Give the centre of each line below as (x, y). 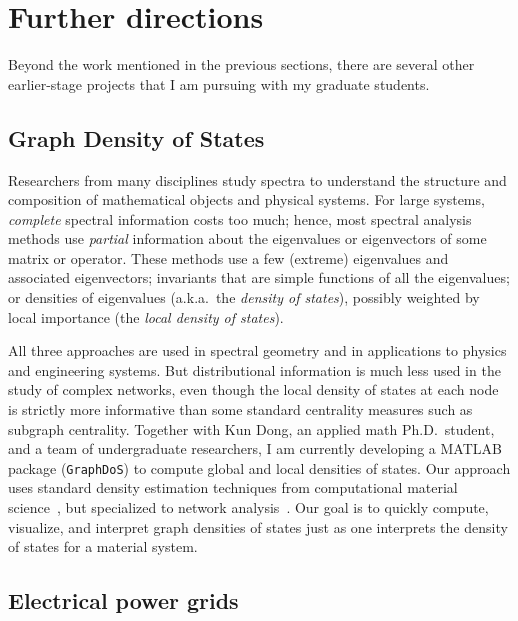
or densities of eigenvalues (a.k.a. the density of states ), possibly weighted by (244, 297)
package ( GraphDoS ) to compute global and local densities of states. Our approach (259, 467)
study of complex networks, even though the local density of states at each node (253, 389)
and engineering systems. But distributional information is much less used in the (254, 369)
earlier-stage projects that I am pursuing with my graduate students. (219, 83)
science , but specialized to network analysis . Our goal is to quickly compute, (248, 507)
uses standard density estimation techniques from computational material (233, 487)
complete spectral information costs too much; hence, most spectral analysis (240, 218)
